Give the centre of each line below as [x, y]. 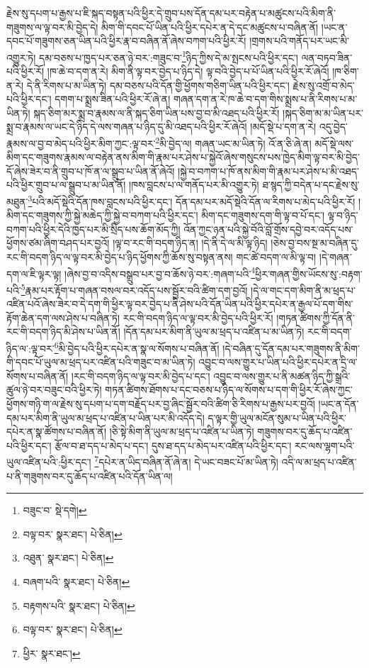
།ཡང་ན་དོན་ [339, 403]
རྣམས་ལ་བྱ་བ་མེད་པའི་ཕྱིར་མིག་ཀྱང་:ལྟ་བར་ [81, 143]
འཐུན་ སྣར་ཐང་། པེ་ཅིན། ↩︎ [68, 558]
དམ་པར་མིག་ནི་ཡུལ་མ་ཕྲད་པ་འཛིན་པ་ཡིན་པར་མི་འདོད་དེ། [106, 417]
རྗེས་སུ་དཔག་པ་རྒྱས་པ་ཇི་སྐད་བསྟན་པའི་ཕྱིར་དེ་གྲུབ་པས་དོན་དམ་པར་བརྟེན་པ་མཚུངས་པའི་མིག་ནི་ [171, 13]
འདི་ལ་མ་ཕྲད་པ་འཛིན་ [319, 462]
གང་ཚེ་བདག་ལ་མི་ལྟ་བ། [276, 257]
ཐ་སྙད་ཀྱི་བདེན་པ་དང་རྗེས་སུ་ [311, 185]
